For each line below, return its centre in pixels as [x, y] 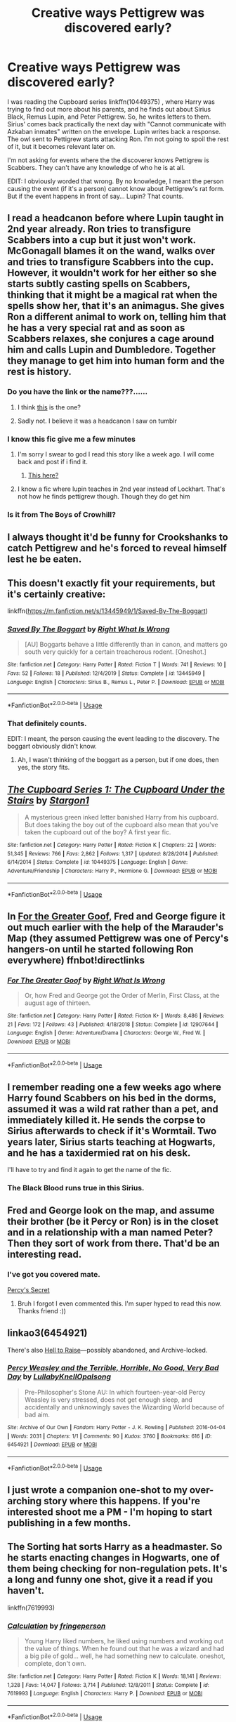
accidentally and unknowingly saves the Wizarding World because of [124, 1407]
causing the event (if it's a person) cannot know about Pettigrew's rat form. [116, 188]
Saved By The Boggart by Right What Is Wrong [88, 629]
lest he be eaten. [45, 559]
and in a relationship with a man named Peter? [110, 1233]
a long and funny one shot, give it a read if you [110, 1580]
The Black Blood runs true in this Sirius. [76, 1188]
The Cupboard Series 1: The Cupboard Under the [116, 789]
